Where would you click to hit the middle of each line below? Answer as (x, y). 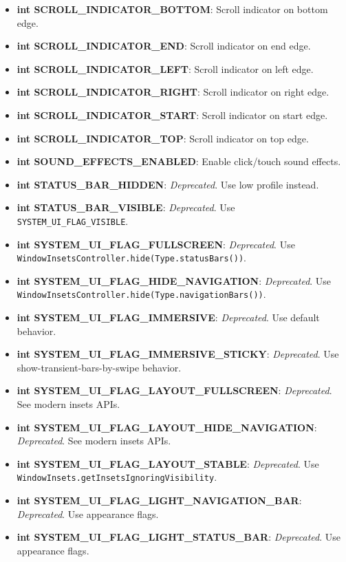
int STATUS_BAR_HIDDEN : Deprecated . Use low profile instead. (168, 184)
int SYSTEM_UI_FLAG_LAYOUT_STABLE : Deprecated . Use (168, 463)
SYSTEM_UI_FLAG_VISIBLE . (73, 220)
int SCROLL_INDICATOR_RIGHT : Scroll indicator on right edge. (173, 92)
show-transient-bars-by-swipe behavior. (99, 367)
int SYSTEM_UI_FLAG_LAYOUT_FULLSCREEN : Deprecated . (174, 390)
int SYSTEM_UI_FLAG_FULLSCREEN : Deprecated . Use (156, 244)
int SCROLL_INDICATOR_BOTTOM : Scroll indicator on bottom (172, 9)
